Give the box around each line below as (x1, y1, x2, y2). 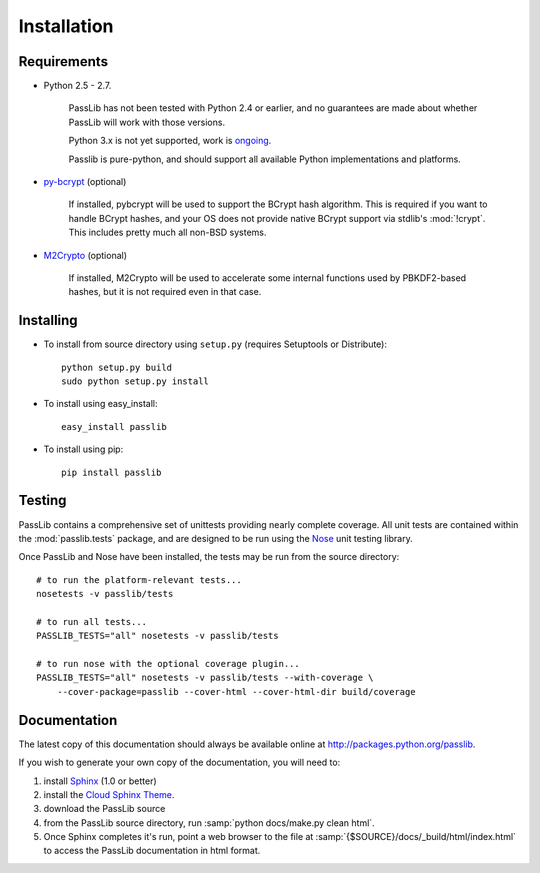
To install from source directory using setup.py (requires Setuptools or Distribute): (43, 338, 387, 350)
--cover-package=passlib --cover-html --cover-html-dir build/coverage (56, 686, 416, 697)
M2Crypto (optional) (43, 249, 128, 261)
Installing (18, 312, 79, 329)
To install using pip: (43, 443, 124, 455)
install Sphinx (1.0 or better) (43, 775, 157, 787)
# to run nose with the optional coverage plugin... (36, 658, 300, 670)
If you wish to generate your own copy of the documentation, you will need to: (18, 756, 341, 769)
